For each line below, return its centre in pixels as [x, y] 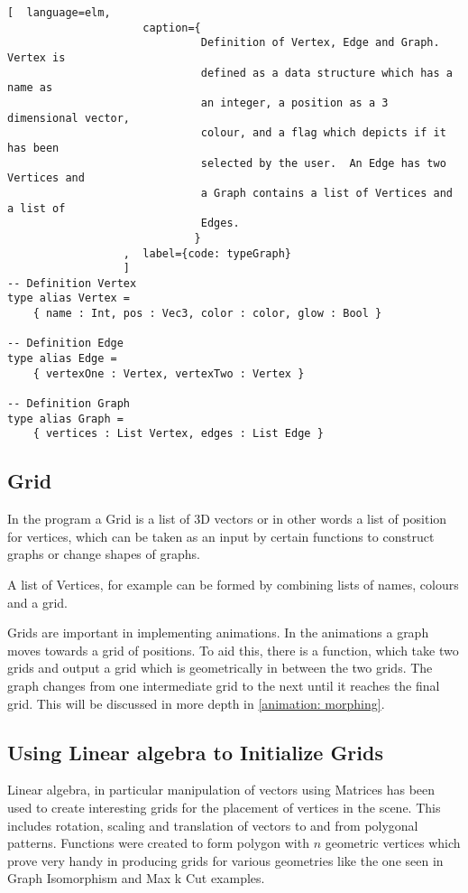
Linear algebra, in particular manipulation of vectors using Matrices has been [221, 790]
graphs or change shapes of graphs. [104, 554]
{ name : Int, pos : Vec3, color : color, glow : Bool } [207, 314]
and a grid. [37, 602]
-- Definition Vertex [72, 283]
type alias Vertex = [69, 298]
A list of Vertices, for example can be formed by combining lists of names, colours [233, 585]
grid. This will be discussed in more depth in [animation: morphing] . [196, 703]
